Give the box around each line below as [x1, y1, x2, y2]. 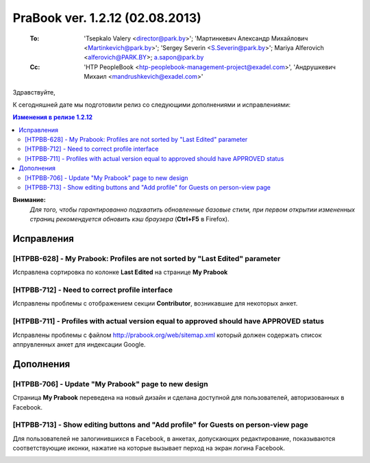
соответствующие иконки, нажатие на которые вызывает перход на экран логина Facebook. [12, 444, 286, 452]
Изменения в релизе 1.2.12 [12, 113, 92, 121]
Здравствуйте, [12, 88, 56, 96]
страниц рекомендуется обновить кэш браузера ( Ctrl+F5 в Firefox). [29, 215, 230, 223]
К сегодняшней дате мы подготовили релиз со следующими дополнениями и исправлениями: [12, 100, 291, 109]
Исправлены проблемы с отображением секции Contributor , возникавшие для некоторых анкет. [12, 299, 298, 308]
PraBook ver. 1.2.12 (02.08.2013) [12, 10, 201, 25]
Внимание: [12, 196, 46, 204]
